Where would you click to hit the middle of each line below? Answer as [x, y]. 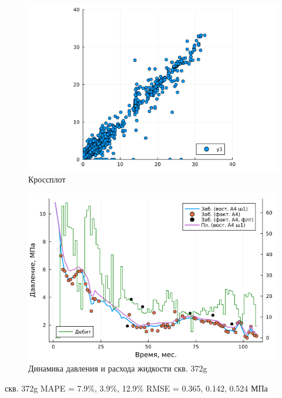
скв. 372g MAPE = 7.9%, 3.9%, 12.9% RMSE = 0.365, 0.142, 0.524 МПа [136, 388]
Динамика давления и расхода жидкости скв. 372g [118, 368]
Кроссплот [47, 179]
